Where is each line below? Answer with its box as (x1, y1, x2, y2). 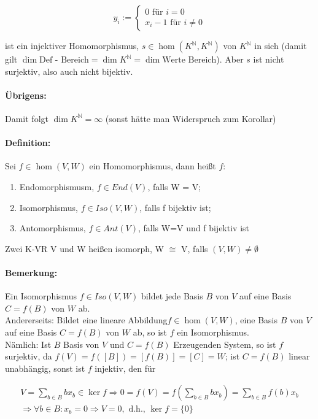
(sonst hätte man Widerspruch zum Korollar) (105, 112, 276, 125)
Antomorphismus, (19, 221, 86, 234)
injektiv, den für (95, 361, 156, 374)
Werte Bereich (162, 56, 217, 64)
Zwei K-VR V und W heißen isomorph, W (5, 242, 164, 255)
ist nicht (253, 53, 284, 65)
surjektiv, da (5, 350, 52, 363)
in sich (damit (254, 39, 307, 52)
